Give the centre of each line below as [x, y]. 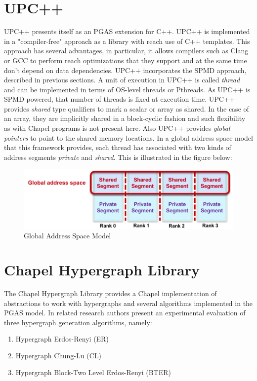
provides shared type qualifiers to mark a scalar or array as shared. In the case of [127, 108]
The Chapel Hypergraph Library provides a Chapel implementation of [110, 293]
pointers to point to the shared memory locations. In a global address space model [128, 137]
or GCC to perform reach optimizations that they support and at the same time [126, 60]
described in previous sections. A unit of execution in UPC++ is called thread [122, 80]
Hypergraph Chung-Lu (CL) [58, 355]
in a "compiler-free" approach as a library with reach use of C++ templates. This [127, 41]
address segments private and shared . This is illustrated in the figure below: [118, 157]
